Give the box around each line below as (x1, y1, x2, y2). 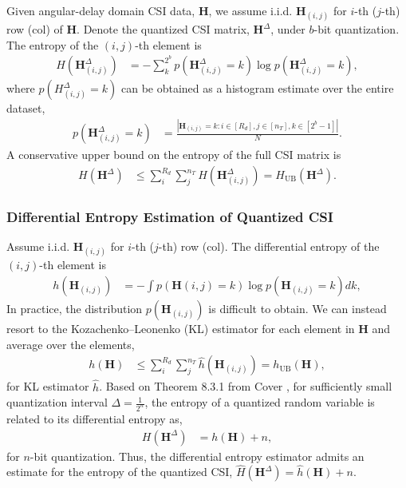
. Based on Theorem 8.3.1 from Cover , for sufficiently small (99, 378, 392, 395)
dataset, (6, 100, 45, 117)
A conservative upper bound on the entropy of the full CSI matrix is (6, 146, 341, 163)
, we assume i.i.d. (208, 2, 293, 18)
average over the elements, (6, 335, 135, 352)
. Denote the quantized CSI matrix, (77, 21, 250, 38)
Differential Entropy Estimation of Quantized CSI (6, 206, 333, 226)
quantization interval (6, 394, 108, 411)
